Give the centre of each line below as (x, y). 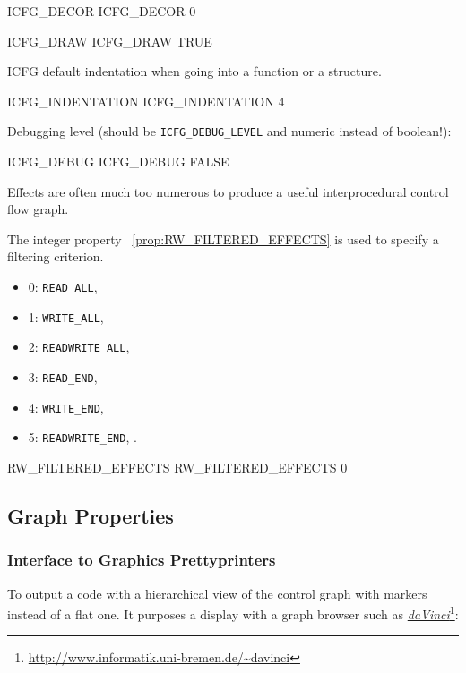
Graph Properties (91, 515)
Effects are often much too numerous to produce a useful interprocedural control (228, 191)
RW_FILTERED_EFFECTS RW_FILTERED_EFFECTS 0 (177, 467)
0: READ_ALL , (63, 286)
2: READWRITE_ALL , (79, 347)
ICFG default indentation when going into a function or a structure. (194, 71)
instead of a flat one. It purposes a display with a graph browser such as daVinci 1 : (233, 613)
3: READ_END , (63, 376)
